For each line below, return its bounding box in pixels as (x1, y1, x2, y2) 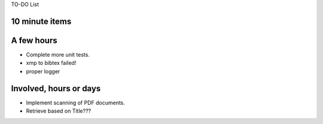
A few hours (11, 35, 57, 45)
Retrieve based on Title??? (26, 107, 92, 114)
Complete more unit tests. (26, 51, 90, 58)
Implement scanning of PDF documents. (26, 99, 126, 106)
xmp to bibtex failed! (26, 60, 77, 67)
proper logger (26, 67, 60, 75)
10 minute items (11, 16, 72, 26)
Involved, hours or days (11, 83, 101, 94)
